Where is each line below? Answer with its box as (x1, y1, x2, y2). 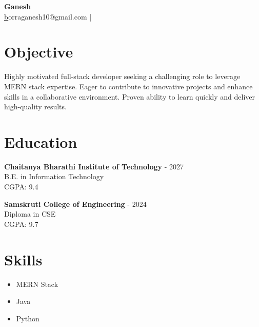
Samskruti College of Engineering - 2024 (4, 198, 147, 209)
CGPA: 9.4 (4, 181, 38, 191)
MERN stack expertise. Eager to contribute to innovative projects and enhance (4, 81, 253, 91)
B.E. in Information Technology (4, 171, 104, 182)
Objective (4, 41, 73, 62)
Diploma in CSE (4, 208, 56, 219)
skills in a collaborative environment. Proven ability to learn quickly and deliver (4, 91, 255, 102)
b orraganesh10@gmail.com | (4, 11, 92, 22)
